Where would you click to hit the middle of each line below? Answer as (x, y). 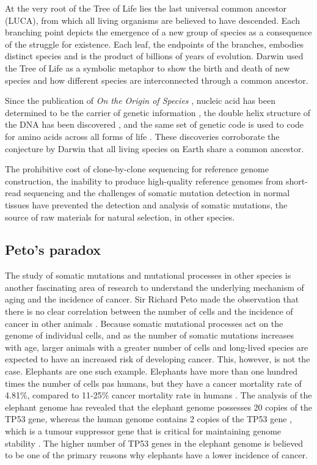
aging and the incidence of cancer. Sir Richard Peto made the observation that (152, 299)
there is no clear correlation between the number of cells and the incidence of (149, 311)
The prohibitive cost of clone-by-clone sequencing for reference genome (137, 169)
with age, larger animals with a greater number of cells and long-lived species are (157, 347)
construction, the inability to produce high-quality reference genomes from (144, 181)
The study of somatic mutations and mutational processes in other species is (148, 275)
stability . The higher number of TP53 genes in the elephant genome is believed (154, 443)
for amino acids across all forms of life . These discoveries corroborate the (142, 136)
